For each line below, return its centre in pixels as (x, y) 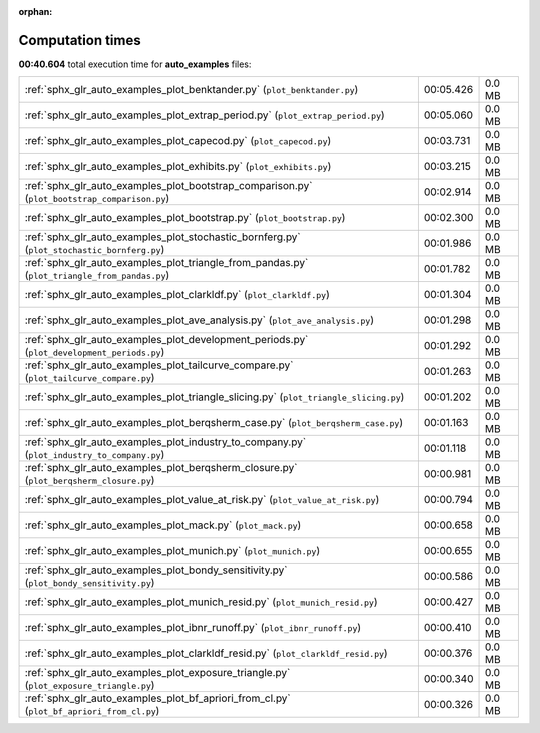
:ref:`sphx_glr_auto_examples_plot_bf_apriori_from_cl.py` (158, 698)
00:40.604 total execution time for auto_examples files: (135, 64)
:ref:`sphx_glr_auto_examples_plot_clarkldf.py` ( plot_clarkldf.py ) (177, 295)
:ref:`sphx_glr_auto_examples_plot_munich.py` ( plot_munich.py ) (172, 551)
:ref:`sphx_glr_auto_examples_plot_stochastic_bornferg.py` (163, 237)
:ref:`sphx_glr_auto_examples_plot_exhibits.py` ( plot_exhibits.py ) (178, 167)
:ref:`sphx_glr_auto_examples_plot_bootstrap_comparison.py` (168, 186)
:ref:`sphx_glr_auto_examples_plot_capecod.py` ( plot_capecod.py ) (178, 141)
